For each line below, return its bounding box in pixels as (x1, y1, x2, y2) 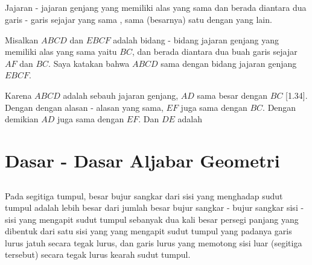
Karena (5, 89, 32, 101)
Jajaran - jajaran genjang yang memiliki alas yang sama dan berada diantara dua (5, 1, 307, 14)
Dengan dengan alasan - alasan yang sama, (5, 101, 164, 113)
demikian (5, 113, 39, 125)
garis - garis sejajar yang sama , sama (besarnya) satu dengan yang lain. (5, 13, 272, 25)
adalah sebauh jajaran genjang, (63, 89, 179, 101)
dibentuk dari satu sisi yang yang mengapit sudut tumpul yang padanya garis (5, 225, 292, 237)
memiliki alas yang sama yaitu (5, 45, 117, 58)
